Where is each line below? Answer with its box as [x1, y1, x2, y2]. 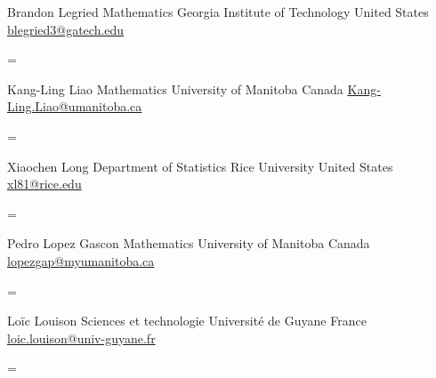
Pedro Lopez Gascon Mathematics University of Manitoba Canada [7, 234, 370, 253]
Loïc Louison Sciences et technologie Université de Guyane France [7, 311, 367, 330]
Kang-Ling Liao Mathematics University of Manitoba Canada [7, 79, 343, 98]
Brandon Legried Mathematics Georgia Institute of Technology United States [7, 3, 429, 20]
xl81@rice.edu [7, 174, 82, 193]
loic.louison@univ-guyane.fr [7, 328, 156, 347]
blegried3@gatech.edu [7, 20, 125, 38]
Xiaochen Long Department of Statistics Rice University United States [7, 157, 393, 175]
